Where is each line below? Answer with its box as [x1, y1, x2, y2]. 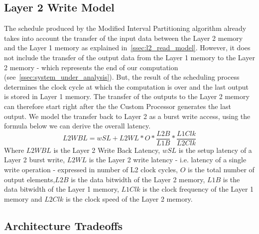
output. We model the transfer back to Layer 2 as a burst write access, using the [4, 111, 251, 121]
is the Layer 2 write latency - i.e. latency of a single [89, 154, 247, 165]
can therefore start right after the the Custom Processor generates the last [4, 101, 231, 111]
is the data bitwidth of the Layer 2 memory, [71, 174, 205, 184]
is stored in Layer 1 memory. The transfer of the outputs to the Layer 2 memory [4, 91, 250, 102]
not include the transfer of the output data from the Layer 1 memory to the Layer [4, 52, 255, 62]
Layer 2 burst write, [4, 154, 65, 165]
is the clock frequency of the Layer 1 [142, 184, 254, 194]
